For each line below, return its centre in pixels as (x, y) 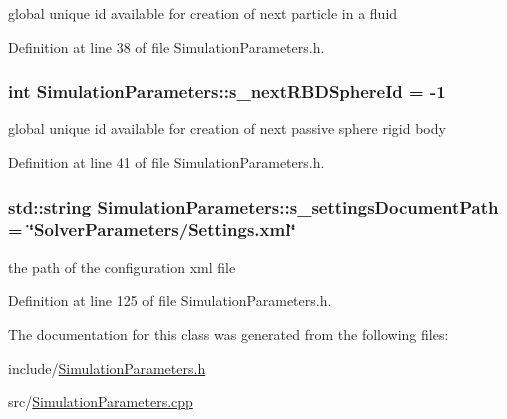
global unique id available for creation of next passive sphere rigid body (227, 128)
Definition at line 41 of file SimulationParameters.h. (166, 162)
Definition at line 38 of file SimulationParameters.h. (166, 46)
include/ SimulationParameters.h (107, 367)
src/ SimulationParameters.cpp (100, 401)
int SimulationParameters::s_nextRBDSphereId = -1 (227, 91)
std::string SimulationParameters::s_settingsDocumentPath (253, 206)
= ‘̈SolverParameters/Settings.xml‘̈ (152, 229)
